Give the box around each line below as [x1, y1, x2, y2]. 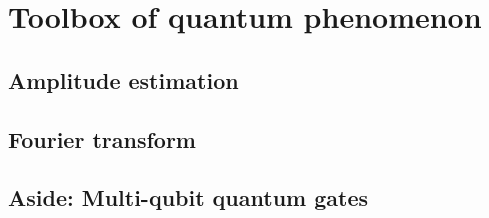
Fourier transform [8, 123, 196, 154]
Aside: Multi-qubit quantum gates [8, 182, 369, 213]
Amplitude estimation [8, 64, 239, 95]
